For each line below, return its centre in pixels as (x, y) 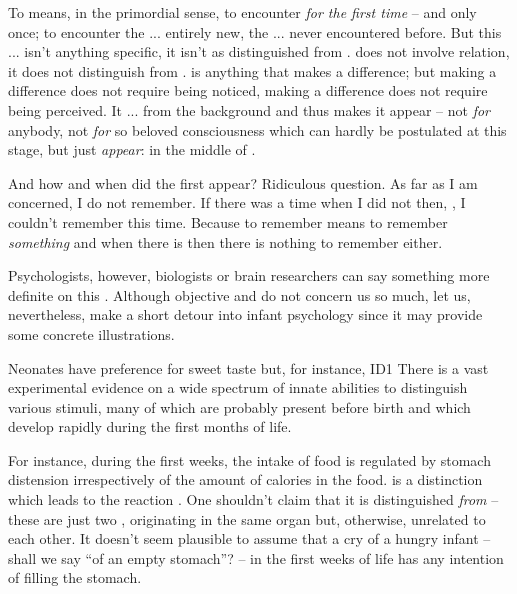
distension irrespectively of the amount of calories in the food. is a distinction (245, 479)
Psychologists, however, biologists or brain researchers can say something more (249, 275)
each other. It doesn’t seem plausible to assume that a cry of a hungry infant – (249, 538)
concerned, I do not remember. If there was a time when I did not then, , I (237, 202)
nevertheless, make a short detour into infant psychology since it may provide (245, 314)
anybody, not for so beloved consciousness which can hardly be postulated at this (257, 129)
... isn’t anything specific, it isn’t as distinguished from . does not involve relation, (259, 51)
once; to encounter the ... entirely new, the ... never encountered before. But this (255, 31)
